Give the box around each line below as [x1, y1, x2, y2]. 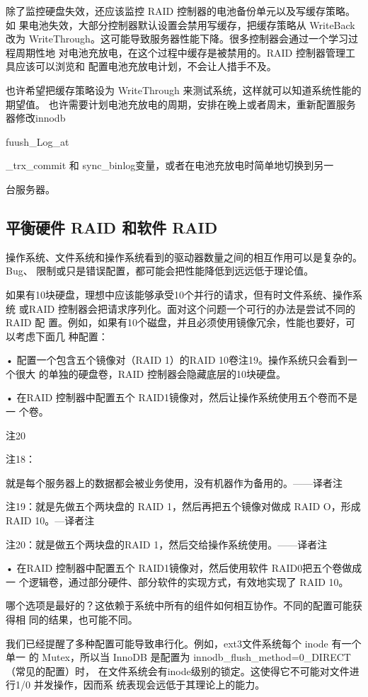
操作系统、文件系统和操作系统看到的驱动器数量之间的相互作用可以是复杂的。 [6, 249, 362, 264]
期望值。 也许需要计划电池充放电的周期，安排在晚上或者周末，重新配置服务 [6, 96, 356, 111]
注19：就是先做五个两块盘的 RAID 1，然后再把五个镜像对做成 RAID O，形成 [6, 499, 361, 514]
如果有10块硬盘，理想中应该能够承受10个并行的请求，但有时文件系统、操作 [6, 287, 352, 301]
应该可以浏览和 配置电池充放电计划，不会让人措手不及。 [15, 59, 277, 74]
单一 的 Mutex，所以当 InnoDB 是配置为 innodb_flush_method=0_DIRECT [6, 650, 351, 664]
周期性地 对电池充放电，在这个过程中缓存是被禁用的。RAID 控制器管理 [15, 45, 345, 59]
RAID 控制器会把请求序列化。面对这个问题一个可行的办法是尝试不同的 [28, 301, 355, 316]
